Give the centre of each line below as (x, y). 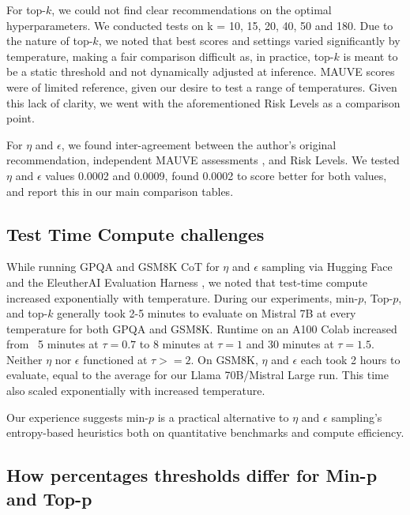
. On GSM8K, (224, 359)
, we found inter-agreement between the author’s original (199, 144)
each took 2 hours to (350, 359)
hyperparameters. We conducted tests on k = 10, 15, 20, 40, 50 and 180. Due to (200, 25)
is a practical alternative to (223, 417)
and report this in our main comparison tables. (120, 191)
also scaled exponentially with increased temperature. (136, 391)
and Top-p (49, 498)
